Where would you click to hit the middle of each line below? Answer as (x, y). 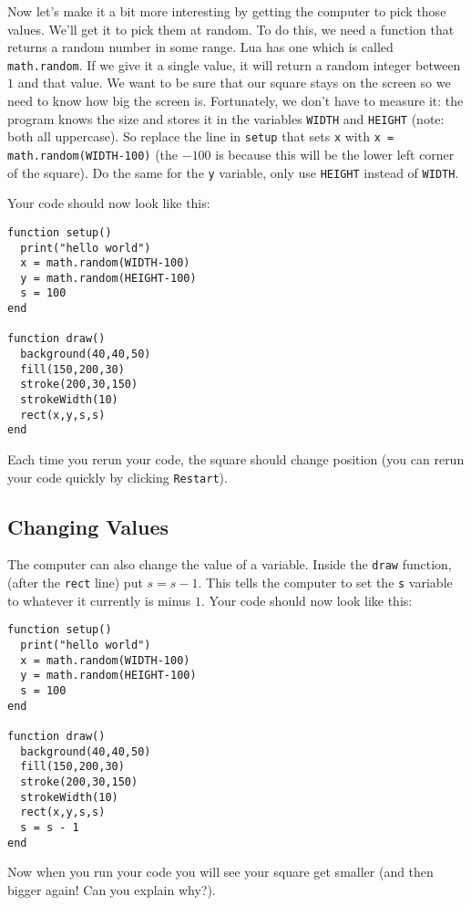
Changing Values (88, 526)
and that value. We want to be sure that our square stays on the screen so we (234, 83)
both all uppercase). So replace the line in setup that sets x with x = (201, 136)
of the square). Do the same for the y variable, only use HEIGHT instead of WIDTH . (233, 172)
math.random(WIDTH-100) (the (93, 154)
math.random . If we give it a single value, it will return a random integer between (234, 64)
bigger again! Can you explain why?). (112, 889)
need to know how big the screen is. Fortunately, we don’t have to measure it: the (235, 101)
